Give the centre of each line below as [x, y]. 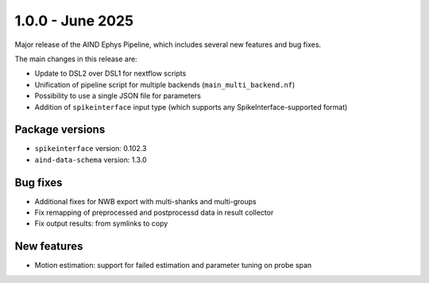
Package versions [60, 130]
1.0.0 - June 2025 [74, 21]
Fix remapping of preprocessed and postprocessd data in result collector [154, 213]
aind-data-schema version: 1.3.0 [91, 160]
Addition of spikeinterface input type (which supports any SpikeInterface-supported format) [191, 107]
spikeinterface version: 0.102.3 [91, 149]
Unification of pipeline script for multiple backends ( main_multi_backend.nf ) [165, 84]
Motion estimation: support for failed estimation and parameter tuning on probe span [173, 266]
